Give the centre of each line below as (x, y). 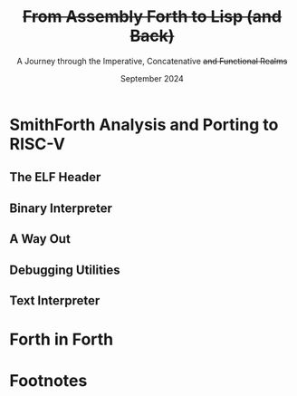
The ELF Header (55, 177)
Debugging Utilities (65, 270)
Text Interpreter (55, 300)
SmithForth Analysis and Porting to (144, 125)
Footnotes (48, 381)
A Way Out (40, 239)
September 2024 (152, 78)
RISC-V (38, 144)
